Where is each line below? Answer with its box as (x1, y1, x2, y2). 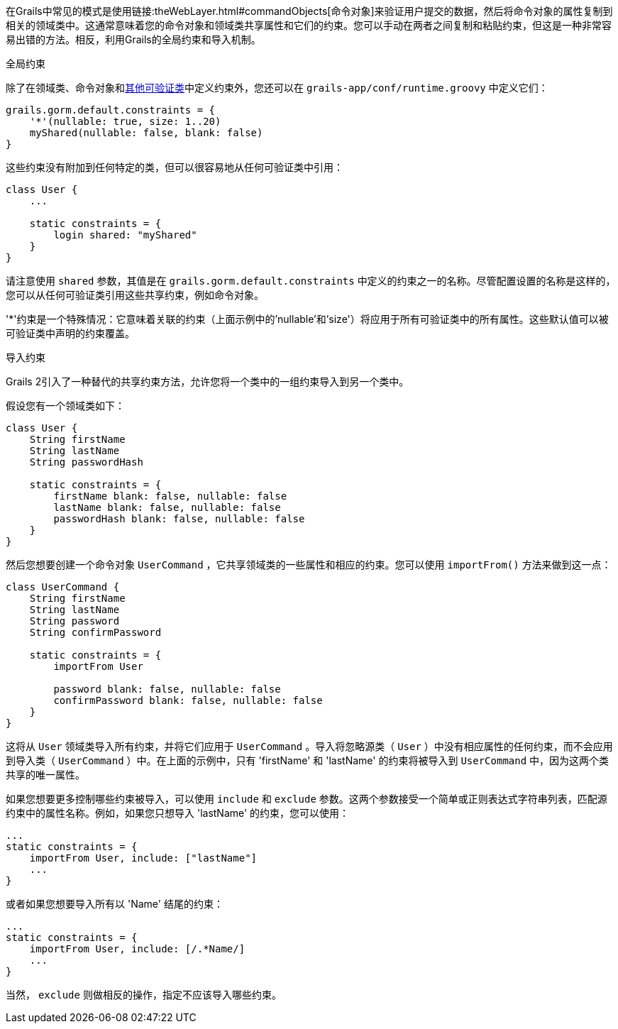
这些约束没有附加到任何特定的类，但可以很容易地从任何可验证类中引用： (6, 161, 343, 173)
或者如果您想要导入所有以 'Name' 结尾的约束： (6, 898, 224, 910)
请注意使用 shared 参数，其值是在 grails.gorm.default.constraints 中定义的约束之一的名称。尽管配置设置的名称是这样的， (6, 275, 616, 287)
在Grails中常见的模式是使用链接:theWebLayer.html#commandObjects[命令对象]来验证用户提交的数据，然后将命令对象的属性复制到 (6, 5, 613, 17)
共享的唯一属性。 (6, 769, 85, 781)
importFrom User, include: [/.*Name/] (29, 943, 245, 954)
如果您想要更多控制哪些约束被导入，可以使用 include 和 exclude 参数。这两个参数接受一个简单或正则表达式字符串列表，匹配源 (6, 793, 607, 805)
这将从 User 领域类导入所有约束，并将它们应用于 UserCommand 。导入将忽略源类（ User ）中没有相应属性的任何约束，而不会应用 (6, 740, 613, 752)
